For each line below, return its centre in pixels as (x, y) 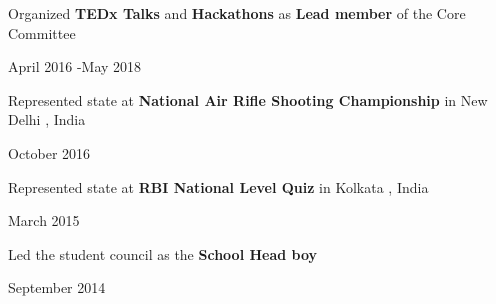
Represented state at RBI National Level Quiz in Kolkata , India (218, 186)
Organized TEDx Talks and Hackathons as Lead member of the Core (237, 13)
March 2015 (44, 220)
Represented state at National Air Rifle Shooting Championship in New (248, 99)
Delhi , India (47, 119)
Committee (42, 32)
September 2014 (57, 287)
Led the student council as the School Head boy (163, 253)
